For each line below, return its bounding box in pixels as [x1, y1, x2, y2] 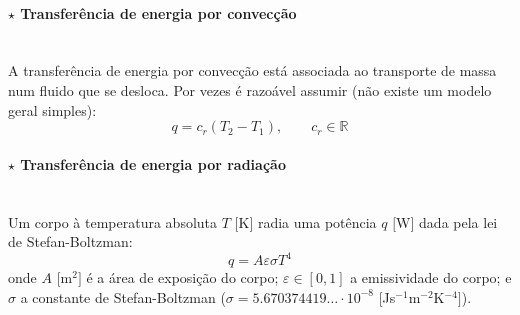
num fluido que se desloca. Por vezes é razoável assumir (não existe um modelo [8, 79, 492, 100]
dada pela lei [419, 211, 498, 232]
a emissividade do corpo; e [350, 267, 512, 288]
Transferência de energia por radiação [20, 153, 286, 174]
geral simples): [8, 99, 97, 120]
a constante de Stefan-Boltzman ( [20, 286, 226, 307]
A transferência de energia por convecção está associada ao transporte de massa [8, 60, 497, 81]
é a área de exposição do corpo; [86, 267, 279, 288]
